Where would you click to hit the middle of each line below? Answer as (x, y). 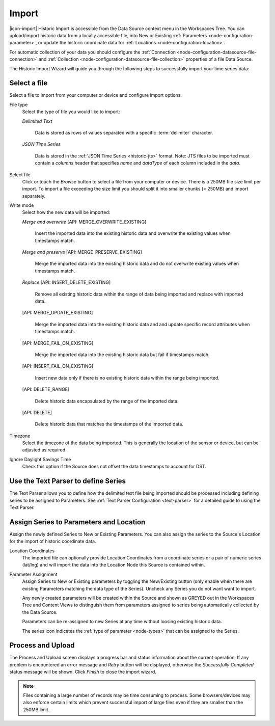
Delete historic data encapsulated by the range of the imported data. (107, 401)
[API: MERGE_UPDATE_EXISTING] (58, 313)
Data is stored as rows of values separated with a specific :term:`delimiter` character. (124, 132)
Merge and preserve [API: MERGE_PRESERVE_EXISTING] (82, 252)
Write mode (22, 205)
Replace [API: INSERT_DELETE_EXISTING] (66, 282)
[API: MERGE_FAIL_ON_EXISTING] (58, 343)
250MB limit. (36, 709)
